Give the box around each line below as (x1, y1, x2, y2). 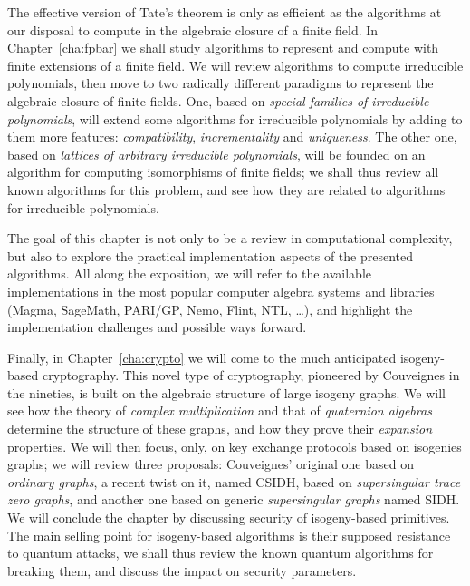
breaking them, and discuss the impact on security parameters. (7, 561, 357, 580)
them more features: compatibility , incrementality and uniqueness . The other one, (7, 127, 457, 146)
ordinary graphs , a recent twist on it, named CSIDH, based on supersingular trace (7, 472, 461, 491)
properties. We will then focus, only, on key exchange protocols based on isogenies (7, 436, 462, 455)
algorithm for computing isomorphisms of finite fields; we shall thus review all (7, 162, 439, 181)
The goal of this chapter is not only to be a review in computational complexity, (7, 229, 453, 248)
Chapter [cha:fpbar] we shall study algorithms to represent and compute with (7, 38, 439, 57)
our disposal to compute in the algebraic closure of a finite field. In (7, 20, 379, 39)
